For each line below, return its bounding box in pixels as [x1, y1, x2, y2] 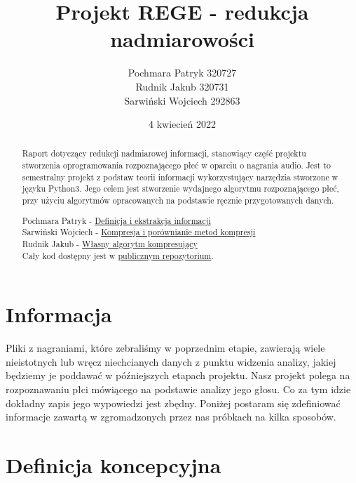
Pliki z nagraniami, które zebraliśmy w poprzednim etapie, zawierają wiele [6, 340, 325, 355]
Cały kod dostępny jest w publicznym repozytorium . [22, 249, 214, 261]
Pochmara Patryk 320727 [128, 65, 237, 80]
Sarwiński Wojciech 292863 [124, 93, 240, 107]
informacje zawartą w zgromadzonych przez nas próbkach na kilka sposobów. [6, 409, 336, 424]
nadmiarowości [110, 25, 254, 53]
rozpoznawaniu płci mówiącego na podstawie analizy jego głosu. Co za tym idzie [6, 382, 351, 396]
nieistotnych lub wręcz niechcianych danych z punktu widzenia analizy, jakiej [6, 354, 336, 369]
